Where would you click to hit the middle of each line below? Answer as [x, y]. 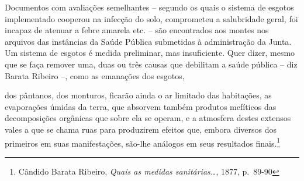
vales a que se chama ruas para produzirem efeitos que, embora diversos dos [141, 129]
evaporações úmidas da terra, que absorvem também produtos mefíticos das [141, 106]
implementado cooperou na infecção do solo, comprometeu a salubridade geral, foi [151, 18]
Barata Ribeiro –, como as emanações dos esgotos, [95, 75]
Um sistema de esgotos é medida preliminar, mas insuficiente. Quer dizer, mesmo [150, 53]
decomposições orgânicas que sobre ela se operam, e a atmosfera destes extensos [148, 118]
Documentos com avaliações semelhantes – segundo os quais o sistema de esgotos [149, 7]
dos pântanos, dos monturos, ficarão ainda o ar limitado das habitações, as [138, 95]
